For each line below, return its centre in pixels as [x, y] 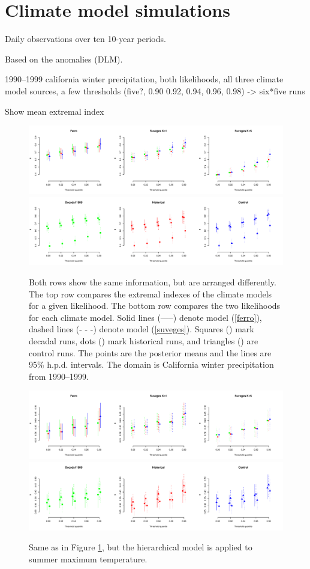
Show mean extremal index [55, 111]
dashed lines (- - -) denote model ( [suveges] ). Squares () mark [142, 329]
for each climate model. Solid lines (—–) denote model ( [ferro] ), [145, 317]
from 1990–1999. [59, 376]
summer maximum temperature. [88, 558]
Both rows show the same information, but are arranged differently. [153, 282]
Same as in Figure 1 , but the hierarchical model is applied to [141, 547]
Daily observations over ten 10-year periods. [85, 39]
